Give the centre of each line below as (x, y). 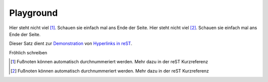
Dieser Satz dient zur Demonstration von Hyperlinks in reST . (71, 43)
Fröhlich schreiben (28, 52)
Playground (33, 13)
